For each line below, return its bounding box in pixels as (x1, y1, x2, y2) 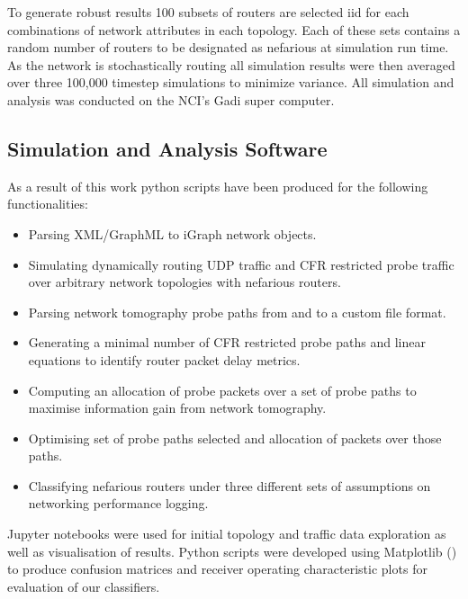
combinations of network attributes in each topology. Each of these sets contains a (7, 20, 461, 39)
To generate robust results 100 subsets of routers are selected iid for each (7, 3, 409, 21)
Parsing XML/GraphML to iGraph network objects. (28, 224, 317, 243)
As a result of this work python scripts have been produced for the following (7, 176, 428, 195)
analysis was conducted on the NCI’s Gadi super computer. (7, 90, 335, 109)
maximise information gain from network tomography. (28, 398, 327, 417)
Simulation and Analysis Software (7, 134, 328, 162)
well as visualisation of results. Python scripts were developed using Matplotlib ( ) (7, 541, 457, 560)
